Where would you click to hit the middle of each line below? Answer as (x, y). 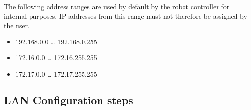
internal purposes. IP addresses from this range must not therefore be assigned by (125, 16)
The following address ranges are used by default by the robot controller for (117, 6)
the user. (17, 25)
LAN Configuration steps (68, 100)
